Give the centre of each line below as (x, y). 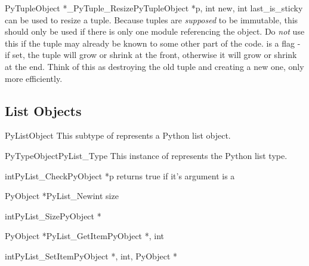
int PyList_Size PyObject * (53, 215)
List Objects (43, 110)
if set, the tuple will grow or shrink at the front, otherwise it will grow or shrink (151, 55)
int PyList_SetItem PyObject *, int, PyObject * (91, 256)
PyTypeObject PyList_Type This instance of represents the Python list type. (146, 155)
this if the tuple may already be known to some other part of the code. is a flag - (153, 43)
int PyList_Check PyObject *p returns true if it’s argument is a (120, 175)
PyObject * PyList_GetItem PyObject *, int (84, 236)
